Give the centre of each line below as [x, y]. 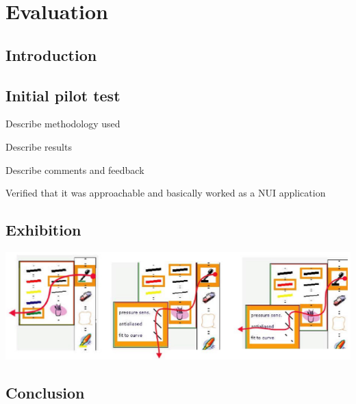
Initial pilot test [63, 95]
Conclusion [45, 392]
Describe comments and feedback [75, 169]
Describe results [39, 146]
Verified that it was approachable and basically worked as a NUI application [166, 193]
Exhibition [43, 230]
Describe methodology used [63, 124]
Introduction [51, 54]
